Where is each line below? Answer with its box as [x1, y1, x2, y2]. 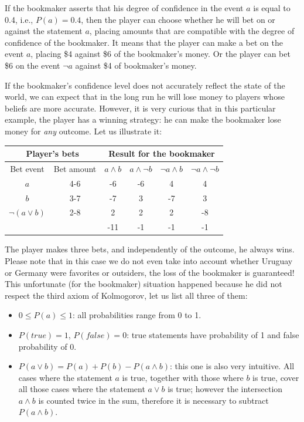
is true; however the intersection [168, 383, 283, 395]
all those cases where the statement [18, 383, 145, 395]
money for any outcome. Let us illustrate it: [5, 124, 162, 137]
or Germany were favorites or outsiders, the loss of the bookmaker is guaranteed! [5, 266, 295, 278]
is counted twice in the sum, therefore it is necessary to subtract [38, 394, 269, 406]
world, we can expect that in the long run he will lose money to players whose [5, 90, 285, 103]
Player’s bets [26, 147, 79, 160]
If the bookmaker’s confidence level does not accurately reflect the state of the [5, 79, 285, 91]
